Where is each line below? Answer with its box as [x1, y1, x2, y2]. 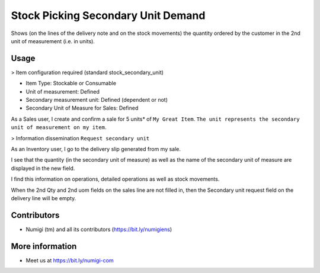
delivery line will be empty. [11, 194, 76, 201]
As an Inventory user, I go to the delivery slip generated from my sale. [11, 145, 181, 152]
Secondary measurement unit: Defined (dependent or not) [25, 97, 168, 104]
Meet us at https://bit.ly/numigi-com [25, 256, 114, 264]
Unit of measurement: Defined [25, 88, 100, 95]
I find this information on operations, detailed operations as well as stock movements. [11, 175, 220, 183]
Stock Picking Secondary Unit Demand [11, 9, 206, 22]
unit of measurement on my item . [11, 124, 107, 131]
